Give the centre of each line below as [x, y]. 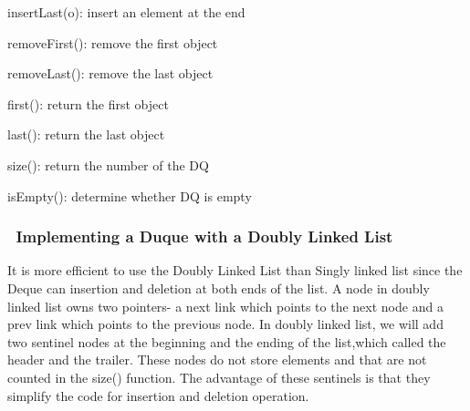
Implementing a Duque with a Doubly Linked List [204, 236]
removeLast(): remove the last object [110, 73]
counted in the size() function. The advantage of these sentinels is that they [219, 377]
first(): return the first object [88, 103]
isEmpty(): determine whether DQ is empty [130, 195]
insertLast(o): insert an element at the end [126, 12]
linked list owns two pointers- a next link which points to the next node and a [225, 306]
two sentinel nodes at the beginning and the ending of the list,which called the [227, 341]
